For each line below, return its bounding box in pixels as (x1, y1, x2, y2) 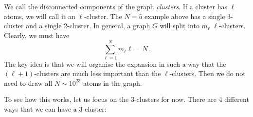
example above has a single (145, 11, 225, 21)
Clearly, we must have (4, 30, 70, 40)
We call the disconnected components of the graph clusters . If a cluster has (4, 1, 227, 11)
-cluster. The (84, 11, 122, 21)
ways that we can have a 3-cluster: (4, 103, 107, 114)
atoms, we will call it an (4, 11, 75, 21)
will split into (160, 20, 199, 31)
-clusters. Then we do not (169, 68, 246, 78)
